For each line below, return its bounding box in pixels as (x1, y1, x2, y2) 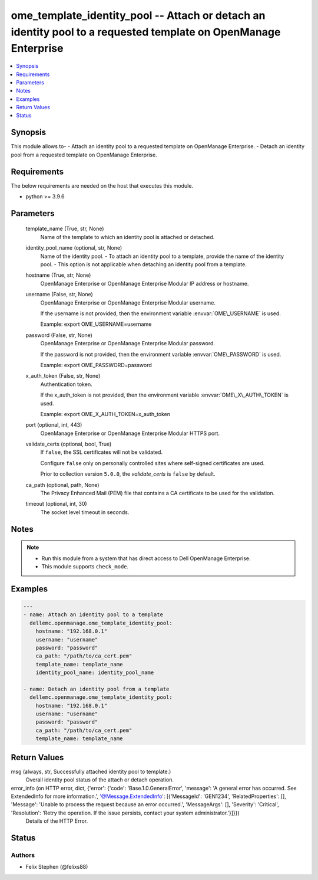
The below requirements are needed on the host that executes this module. (11, 182, 194, 189)
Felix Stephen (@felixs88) (25, 863, 88, 871)
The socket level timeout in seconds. (40, 508, 130, 516)
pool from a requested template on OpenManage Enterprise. (11, 151, 157, 158)
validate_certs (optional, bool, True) (25, 440, 112, 448)
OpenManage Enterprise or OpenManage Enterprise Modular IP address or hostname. (40, 280, 249, 287)
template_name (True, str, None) (25, 225, 104, 233)
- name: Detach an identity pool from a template (23, 685, 170, 692)
